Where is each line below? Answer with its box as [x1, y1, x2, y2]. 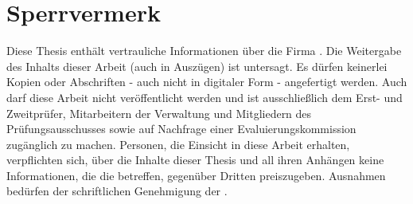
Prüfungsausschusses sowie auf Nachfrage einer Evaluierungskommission [6, 120, 357, 137]
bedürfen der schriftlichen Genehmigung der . [6, 182, 228, 199]
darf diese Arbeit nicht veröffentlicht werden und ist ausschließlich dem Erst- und [6, 88, 403, 105]
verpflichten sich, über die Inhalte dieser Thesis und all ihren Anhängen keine [6, 151, 384, 168]
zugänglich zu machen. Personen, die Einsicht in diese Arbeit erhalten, [6, 135, 350, 152]
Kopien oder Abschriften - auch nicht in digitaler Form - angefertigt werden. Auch [6, 73, 407, 90]
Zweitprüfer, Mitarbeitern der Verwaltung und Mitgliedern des [6, 104, 312, 121]
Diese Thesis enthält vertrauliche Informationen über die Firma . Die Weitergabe [6, 42, 402, 59]
